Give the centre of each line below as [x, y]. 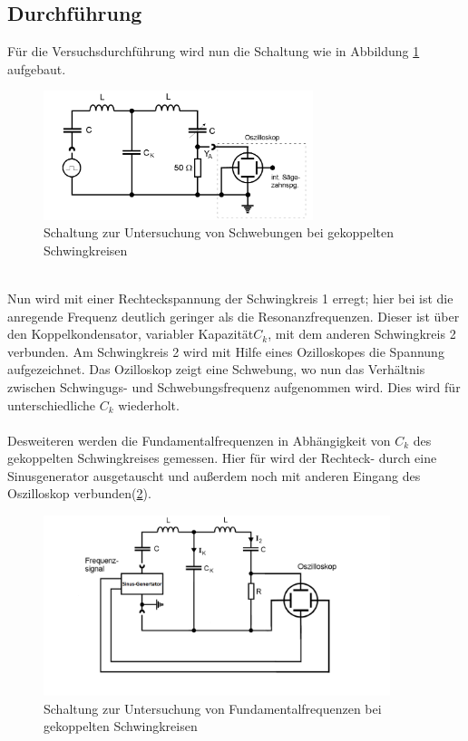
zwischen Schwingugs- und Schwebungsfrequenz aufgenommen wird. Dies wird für [234, 386]
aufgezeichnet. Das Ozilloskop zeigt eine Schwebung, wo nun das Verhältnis [216, 369]
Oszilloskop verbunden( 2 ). [79, 493]
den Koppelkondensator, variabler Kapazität [131, 334]
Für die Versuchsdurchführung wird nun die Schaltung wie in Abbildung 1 [214, 51]
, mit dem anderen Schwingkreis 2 [362, 334]
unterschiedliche [51, 404]
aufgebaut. [37, 68]
